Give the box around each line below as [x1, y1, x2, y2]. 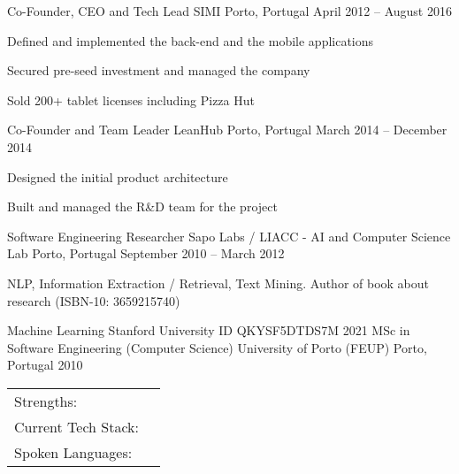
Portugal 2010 [7, 355, 83, 374]
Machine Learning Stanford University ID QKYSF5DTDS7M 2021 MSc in [7, 321, 410, 340]
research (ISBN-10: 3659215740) [7, 291, 180, 310]
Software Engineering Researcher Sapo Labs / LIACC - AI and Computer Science [7, 226, 451, 245]
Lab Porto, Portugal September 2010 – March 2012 [7, 244, 285, 263]
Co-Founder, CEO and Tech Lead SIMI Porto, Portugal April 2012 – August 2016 [7, 2, 452, 19]
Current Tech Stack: [14, 416, 139, 437]
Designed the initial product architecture [7, 167, 228, 186]
